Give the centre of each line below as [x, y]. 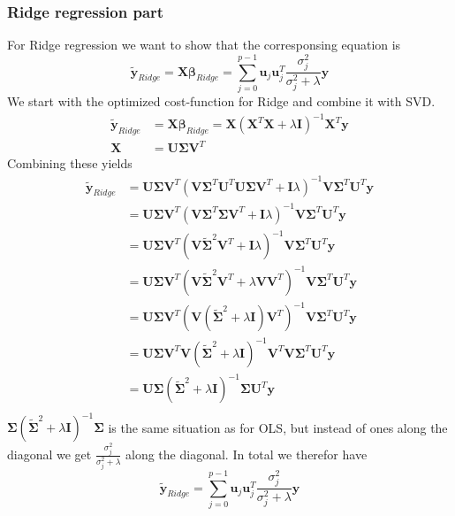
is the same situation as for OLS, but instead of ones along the [278, 427]
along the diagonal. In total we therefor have [246, 454]
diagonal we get [49, 454]
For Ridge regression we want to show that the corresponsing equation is [204, 45]
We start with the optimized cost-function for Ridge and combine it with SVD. [221, 100]
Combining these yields [70, 163]
